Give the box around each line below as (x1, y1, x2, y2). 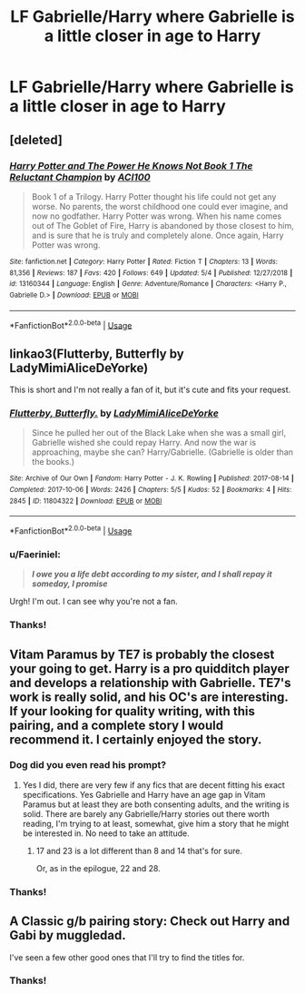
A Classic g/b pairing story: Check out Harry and (9, 914, 290, 929)
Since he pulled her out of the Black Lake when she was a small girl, (31, 428, 287, 438)
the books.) (31, 457, 75, 467)
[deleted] (9, 132, 64, 147)
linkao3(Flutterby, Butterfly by (9, 346, 184, 361)
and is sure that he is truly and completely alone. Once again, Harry (31, 230, 284, 241)
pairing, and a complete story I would (9, 717, 224, 732)
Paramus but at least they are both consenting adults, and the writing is (22, 799, 290, 810)
